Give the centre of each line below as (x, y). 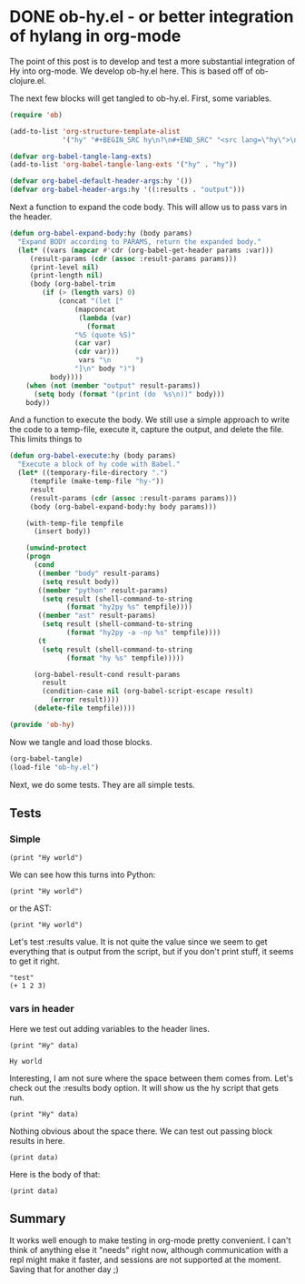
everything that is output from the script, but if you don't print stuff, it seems (152, 952)
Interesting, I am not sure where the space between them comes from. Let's (151, 1078)
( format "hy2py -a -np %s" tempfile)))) (144, 633)
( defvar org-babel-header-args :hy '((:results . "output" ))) (128, 190)
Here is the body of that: (55, 1174)
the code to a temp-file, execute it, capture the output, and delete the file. (147, 430)
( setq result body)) (81, 581)
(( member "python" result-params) (103, 590)
